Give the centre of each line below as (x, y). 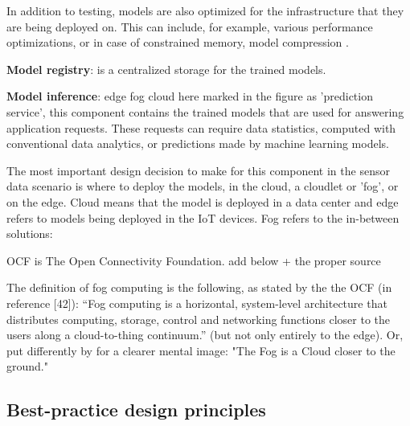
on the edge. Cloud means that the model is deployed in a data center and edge (203, 201)
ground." (27, 366)
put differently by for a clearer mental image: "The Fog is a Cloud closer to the (201, 350)
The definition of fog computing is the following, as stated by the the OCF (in (199, 287)
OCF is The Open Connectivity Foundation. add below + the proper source (194, 260)
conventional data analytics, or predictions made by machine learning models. (198, 143)
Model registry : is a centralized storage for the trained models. (166, 69)
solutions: (30, 233)
